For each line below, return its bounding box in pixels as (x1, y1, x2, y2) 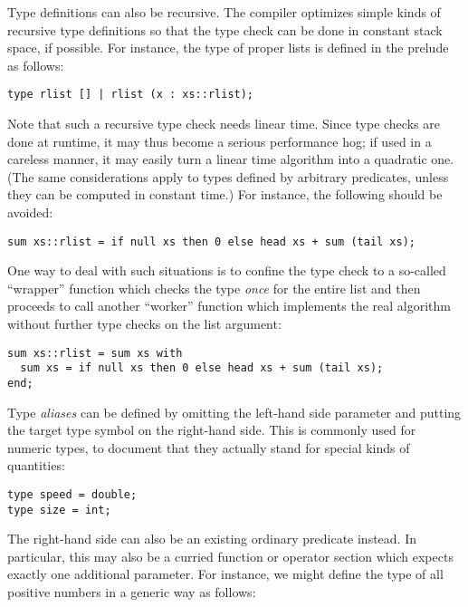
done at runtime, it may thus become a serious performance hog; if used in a (7, 131, 432, 150)
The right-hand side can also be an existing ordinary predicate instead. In (7, 529, 416, 548)
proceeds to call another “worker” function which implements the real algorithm (7, 296, 451, 315)
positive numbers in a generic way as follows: (7, 583, 256, 602)
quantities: (7, 456, 65, 475)
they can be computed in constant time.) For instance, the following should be (7, 185, 443, 204)
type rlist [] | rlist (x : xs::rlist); (7, 88, 254, 101)
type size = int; (7, 503, 111, 516)
